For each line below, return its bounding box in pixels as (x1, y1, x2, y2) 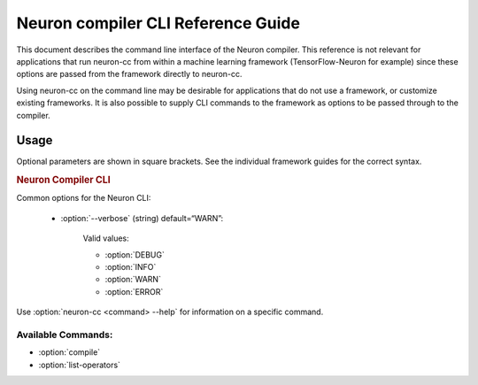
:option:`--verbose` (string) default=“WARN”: (60, 212, 224, 223)
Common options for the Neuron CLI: (16, 193, 151, 204)
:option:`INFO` (104, 262, 157, 273)
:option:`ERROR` (104, 286, 164, 296)
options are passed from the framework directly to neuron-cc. (16, 69, 243, 80)
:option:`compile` (38, 347, 101, 358)
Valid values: (82, 233, 130, 243)
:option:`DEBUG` (104, 249, 166, 260)
